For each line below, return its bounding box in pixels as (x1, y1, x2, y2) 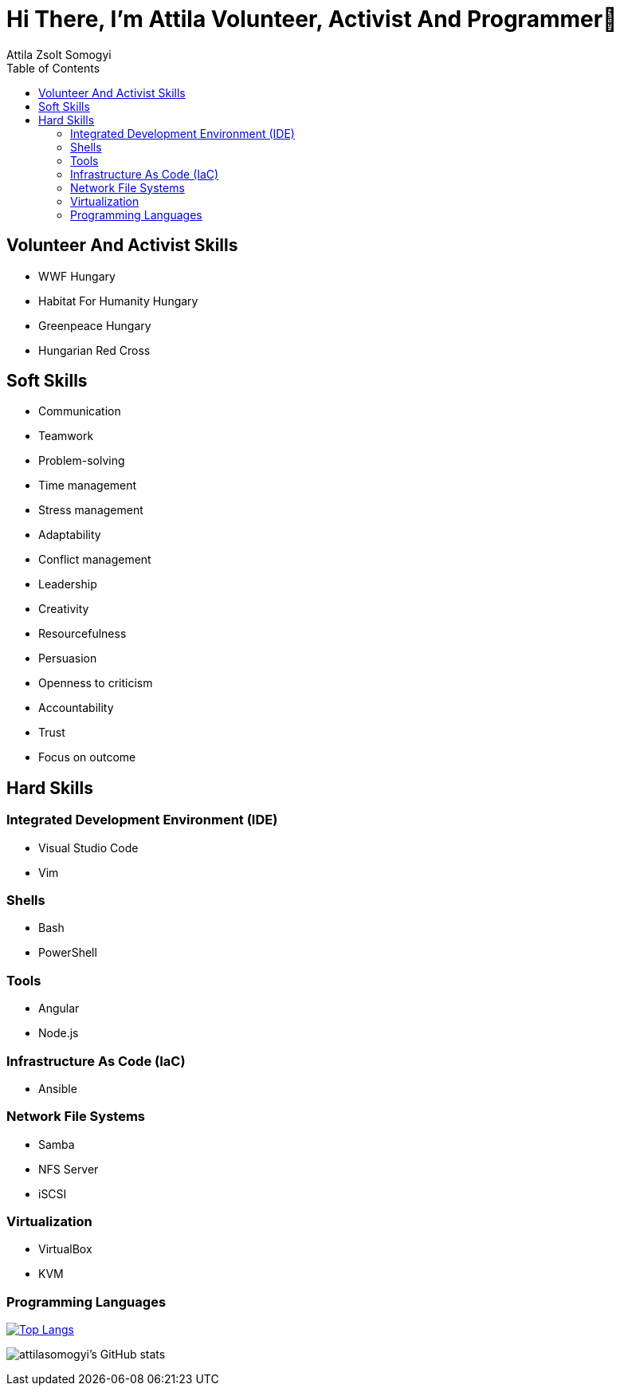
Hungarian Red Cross (38, 343, 151, 357)
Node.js (38, 1026, 79, 1040)
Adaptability (38, 528, 101, 542)
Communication (38, 404, 121, 419)
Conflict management (38, 552, 151, 567)
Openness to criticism (38, 676, 153, 690)
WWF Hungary (38, 269, 116, 283)
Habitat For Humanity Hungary (38, 293, 198, 308)
